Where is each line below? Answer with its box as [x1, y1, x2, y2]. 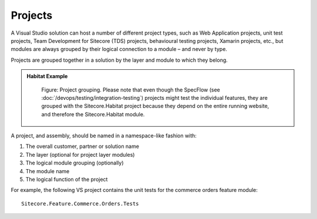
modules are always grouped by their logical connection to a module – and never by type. [11, 46, 227, 53]
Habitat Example [26, 73, 68, 80]
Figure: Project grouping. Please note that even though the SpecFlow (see [41, 86, 220, 93]
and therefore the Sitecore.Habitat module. [41, 110, 145, 117]
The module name [25, 167, 70, 174]
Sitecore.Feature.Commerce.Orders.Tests [21, 200, 139, 207]
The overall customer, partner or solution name [25, 143, 139, 150]
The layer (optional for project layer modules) [25, 151, 135, 158]
